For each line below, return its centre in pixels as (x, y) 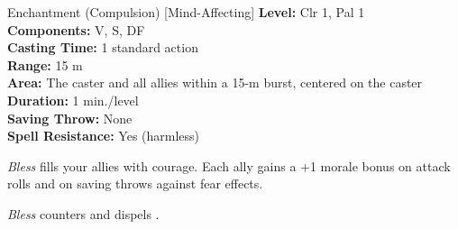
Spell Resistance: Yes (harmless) (104, 136)
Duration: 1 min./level (73, 100)
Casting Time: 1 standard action (103, 47)
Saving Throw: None (70, 118)
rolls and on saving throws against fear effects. (135, 183)
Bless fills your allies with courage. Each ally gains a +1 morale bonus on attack (229, 165)
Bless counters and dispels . (83, 213)
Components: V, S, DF (76, 29)
